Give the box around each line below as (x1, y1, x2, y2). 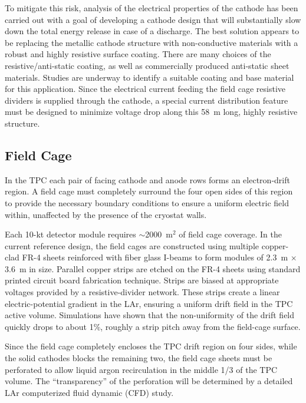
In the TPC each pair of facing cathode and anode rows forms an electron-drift (5, 173, 290, 186)
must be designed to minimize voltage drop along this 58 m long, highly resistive (5, 105, 298, 118)
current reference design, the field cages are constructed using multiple (5, 239, 259, 252)
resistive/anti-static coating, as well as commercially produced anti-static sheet (5, 59, 289, 71)
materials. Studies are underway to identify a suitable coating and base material (5, 71, 294, 83)
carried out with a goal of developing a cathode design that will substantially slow (5, 13, 301, 25)
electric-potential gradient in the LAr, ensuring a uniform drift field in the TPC (5, 297, 293, 309)
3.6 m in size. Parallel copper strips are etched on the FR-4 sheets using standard (5, 262, 301, 275)
